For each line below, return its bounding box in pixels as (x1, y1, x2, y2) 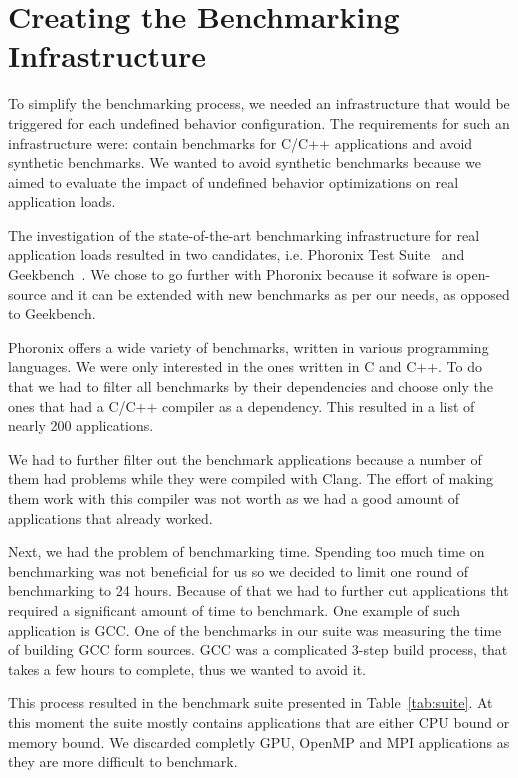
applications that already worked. (8, 507, 213, 528)
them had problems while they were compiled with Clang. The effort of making (8, 468, 494, 489)
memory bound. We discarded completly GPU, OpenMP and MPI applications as (8, 731, 510, 752)
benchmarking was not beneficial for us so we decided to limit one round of (8, 560, 469, 581)
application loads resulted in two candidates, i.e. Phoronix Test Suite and (8, 244, 465, 265)
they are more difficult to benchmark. (8, 751, 238, 772)
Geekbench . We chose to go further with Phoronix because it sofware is (8, 264, 452, 285)
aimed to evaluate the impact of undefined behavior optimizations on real (8, 171, 459, 192)
